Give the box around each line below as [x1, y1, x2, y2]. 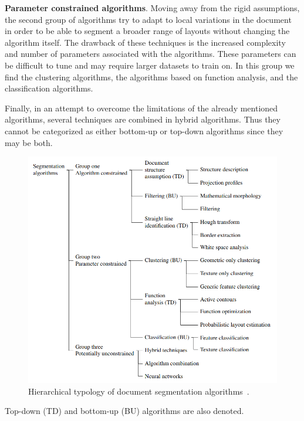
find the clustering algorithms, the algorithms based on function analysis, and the [5, 70, 298, 83]
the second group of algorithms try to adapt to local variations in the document [5, 13, 292, 25]
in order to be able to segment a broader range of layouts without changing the [5, 25, 290, 37]
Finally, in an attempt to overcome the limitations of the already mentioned [5, 101, 278, 114]
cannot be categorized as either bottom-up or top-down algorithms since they [5, 124, 283, 137]
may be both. [5, 136, 53, 148]
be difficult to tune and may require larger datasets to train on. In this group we [5, 59, 295, 71]
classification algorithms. [5, 82, 93, 94]
